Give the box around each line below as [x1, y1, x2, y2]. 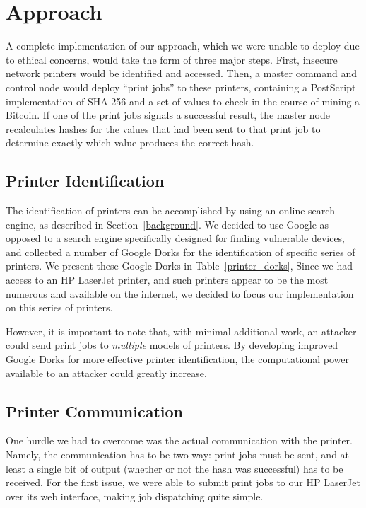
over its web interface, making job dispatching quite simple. [6, 488, 264, 503]
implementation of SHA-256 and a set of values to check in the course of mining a [6, 93, 360, 108]
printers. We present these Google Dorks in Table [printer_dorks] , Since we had [6, 258, 353, 273]
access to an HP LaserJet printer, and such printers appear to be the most [6, 272, 329, 287]
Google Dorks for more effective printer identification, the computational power [6, 352, 349, 366]
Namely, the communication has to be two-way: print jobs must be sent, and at [6, 447, 350, 461]
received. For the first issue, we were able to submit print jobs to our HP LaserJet [6, 475, 360, 490]
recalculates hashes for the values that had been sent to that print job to [6, 121, 321, 136]
